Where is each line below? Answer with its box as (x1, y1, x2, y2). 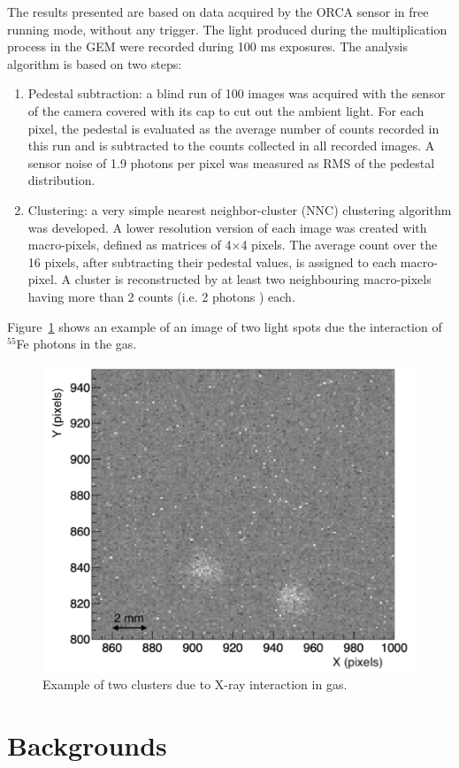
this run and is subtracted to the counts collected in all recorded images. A (27, 136, 435, 155)
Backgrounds (7, 726, 167, 763)
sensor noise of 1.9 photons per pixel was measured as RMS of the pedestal (27, 153, 435, 172)
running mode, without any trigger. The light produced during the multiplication (7, 19, 448, 38)
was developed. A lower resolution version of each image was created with (27, 218, 427, 236)
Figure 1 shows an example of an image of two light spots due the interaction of (7, 317, 442, 335)
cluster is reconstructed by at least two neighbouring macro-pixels (74, 270, 432, 288)
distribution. (27, 171, 96, 189)
